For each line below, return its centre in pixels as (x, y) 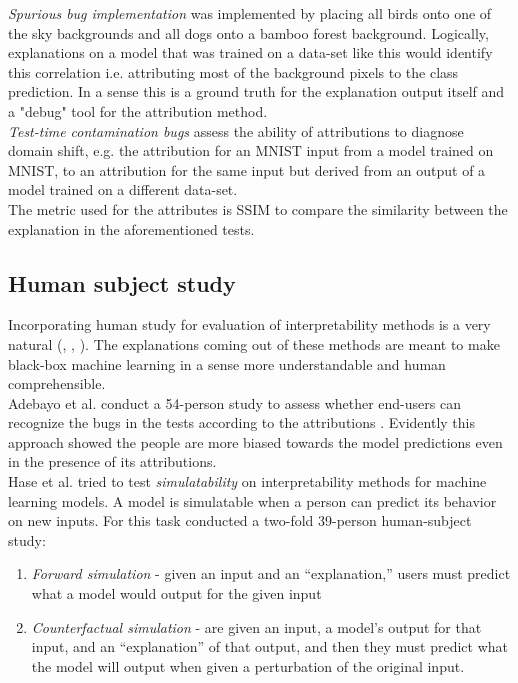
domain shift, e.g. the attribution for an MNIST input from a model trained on (251, 150)
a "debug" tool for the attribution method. (138, 110)
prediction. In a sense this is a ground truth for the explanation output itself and (256, 91)
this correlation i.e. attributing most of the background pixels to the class (233, 71)
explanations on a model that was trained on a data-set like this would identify (250, 52)
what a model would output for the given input (176, 593)
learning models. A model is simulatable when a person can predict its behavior (252, 500)
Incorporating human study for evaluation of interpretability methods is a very (249, 324)
